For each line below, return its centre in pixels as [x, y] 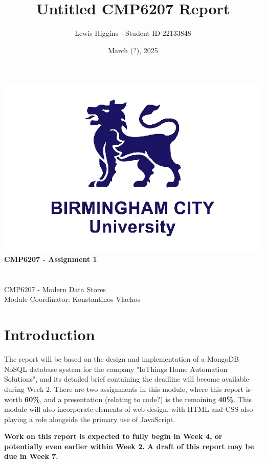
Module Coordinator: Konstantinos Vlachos [72, 299]
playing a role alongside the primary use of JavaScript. [90, 419]
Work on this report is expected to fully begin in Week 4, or [113, 436]
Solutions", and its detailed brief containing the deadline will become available [127, 379]
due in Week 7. [31, 456]
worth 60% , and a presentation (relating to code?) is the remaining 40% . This [128, 399]
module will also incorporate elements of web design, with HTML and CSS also [129, 409]
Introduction [50, 334]
